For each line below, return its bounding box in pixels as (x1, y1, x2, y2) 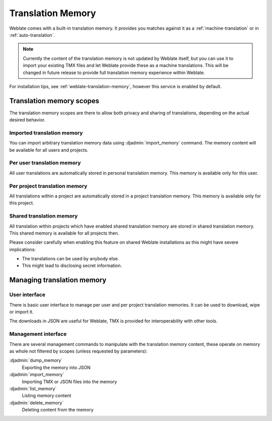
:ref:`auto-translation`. (9, 32, 55, 38)
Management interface (9, 330, 67, 337)
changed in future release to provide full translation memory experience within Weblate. (23, 69, 205, 76)
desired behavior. (9, 117, 45, 123)
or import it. (9, 309, 34, 315)
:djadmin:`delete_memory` (9, 399, 64, 405)
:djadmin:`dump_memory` (9, 358, 63, 364)
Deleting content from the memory (22, 407, 94, 413)
